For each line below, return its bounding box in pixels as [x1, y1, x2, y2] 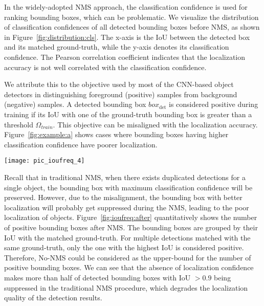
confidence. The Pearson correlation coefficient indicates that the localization [4, 51, 246, 62]
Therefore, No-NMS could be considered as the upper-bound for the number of [4, 252, 251, 263]
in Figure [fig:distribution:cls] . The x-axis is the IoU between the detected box [4, 31, 250, 42]
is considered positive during [168, 99, 258, 110]
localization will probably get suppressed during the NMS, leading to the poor [4, 202, 249, 212]
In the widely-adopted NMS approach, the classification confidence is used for [4, 2, 248, 12]
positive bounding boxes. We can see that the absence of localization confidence [4, 262, 254, 273]
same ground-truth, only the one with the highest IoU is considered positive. [4, 242, 244, 253]
